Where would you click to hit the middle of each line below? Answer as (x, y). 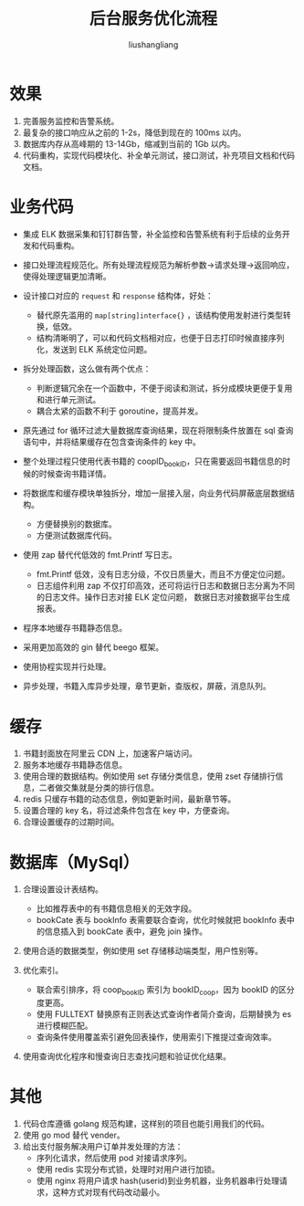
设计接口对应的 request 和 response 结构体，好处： (118, 295)
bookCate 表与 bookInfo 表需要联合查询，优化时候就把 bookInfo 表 (162, 920)
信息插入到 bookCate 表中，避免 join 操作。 (126, 931)
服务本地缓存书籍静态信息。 (75, 765)
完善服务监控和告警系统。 (71, 121)
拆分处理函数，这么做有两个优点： (87, 368)
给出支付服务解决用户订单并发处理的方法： (103, 1147)
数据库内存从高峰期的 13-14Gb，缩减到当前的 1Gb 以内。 (129, 143)
